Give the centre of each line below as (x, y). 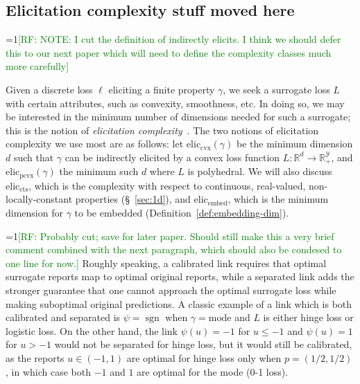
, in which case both (48, 371)
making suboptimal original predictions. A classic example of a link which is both (179, 303)
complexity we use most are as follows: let (95, 144)
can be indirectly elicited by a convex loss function (172, 157)
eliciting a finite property (162, 89)
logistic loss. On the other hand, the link (92, 330)
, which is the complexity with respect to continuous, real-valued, (167, 185)
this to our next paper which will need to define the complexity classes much (169, 52)
